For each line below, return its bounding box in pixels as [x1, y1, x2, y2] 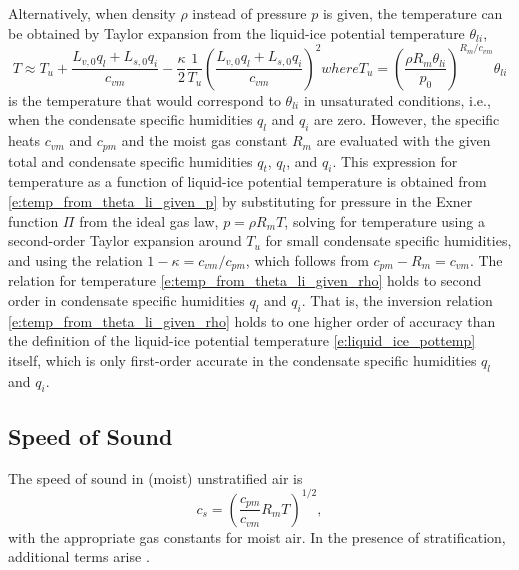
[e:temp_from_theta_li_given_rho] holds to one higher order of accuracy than [8, 310, 496, 331]
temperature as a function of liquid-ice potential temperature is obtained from [8, 171, 487, 192]
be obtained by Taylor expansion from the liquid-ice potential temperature [8, 22, 465, 43]
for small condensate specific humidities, [265, 230, 512, 251]
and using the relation [8, 249, 143, 270]
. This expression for [332, 150, 458, 171]
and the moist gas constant [121, 130, 288, 151]
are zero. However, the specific [314, 109, 500, 130]
